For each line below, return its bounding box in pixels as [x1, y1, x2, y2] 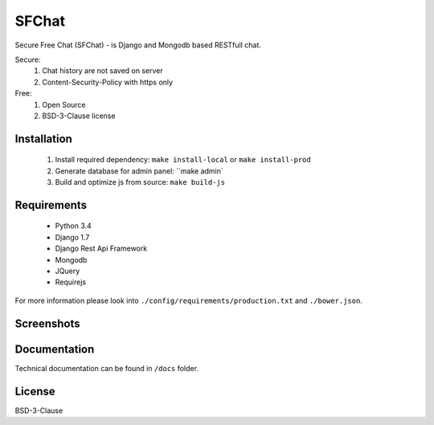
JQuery [55, 266, 80, 276]
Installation [14, 132, 72, 145]
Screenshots [14, 317, 80, 330]
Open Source [42, 100, 86, 109]
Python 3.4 [55, 221, 92, 231]
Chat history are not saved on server [42, 66, 164, 76]
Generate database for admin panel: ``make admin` [55, 166, 224, 176]
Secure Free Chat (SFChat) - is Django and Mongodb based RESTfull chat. [14, 40, 261, 50]
